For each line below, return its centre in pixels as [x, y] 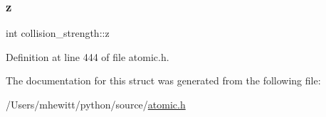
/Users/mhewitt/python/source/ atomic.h [96, 104]
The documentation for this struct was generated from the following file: [163, 80]
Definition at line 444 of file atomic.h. [88, 56]
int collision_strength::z [58, 33]
